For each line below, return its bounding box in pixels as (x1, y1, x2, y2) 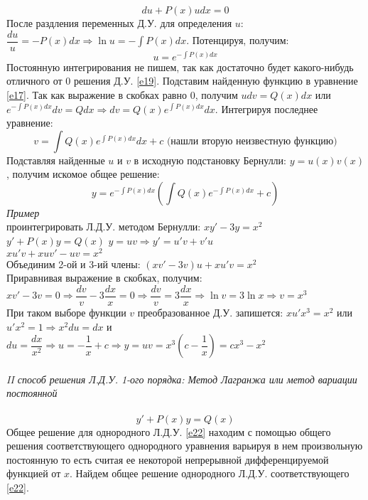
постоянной (6, 385, 58, 400)
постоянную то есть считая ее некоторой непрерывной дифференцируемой (6, 452, 329, 467)
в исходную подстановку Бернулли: (134, 152, 286, 167)
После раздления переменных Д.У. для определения (6, 16, 232, 30)
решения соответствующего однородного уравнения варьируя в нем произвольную (6, 438, 363, 453)
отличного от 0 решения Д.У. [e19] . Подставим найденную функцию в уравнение (6, 73, 358, 88)
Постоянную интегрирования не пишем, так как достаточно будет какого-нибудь (6, 59, 354, 74)
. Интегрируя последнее (215, 101, 318, 116)
